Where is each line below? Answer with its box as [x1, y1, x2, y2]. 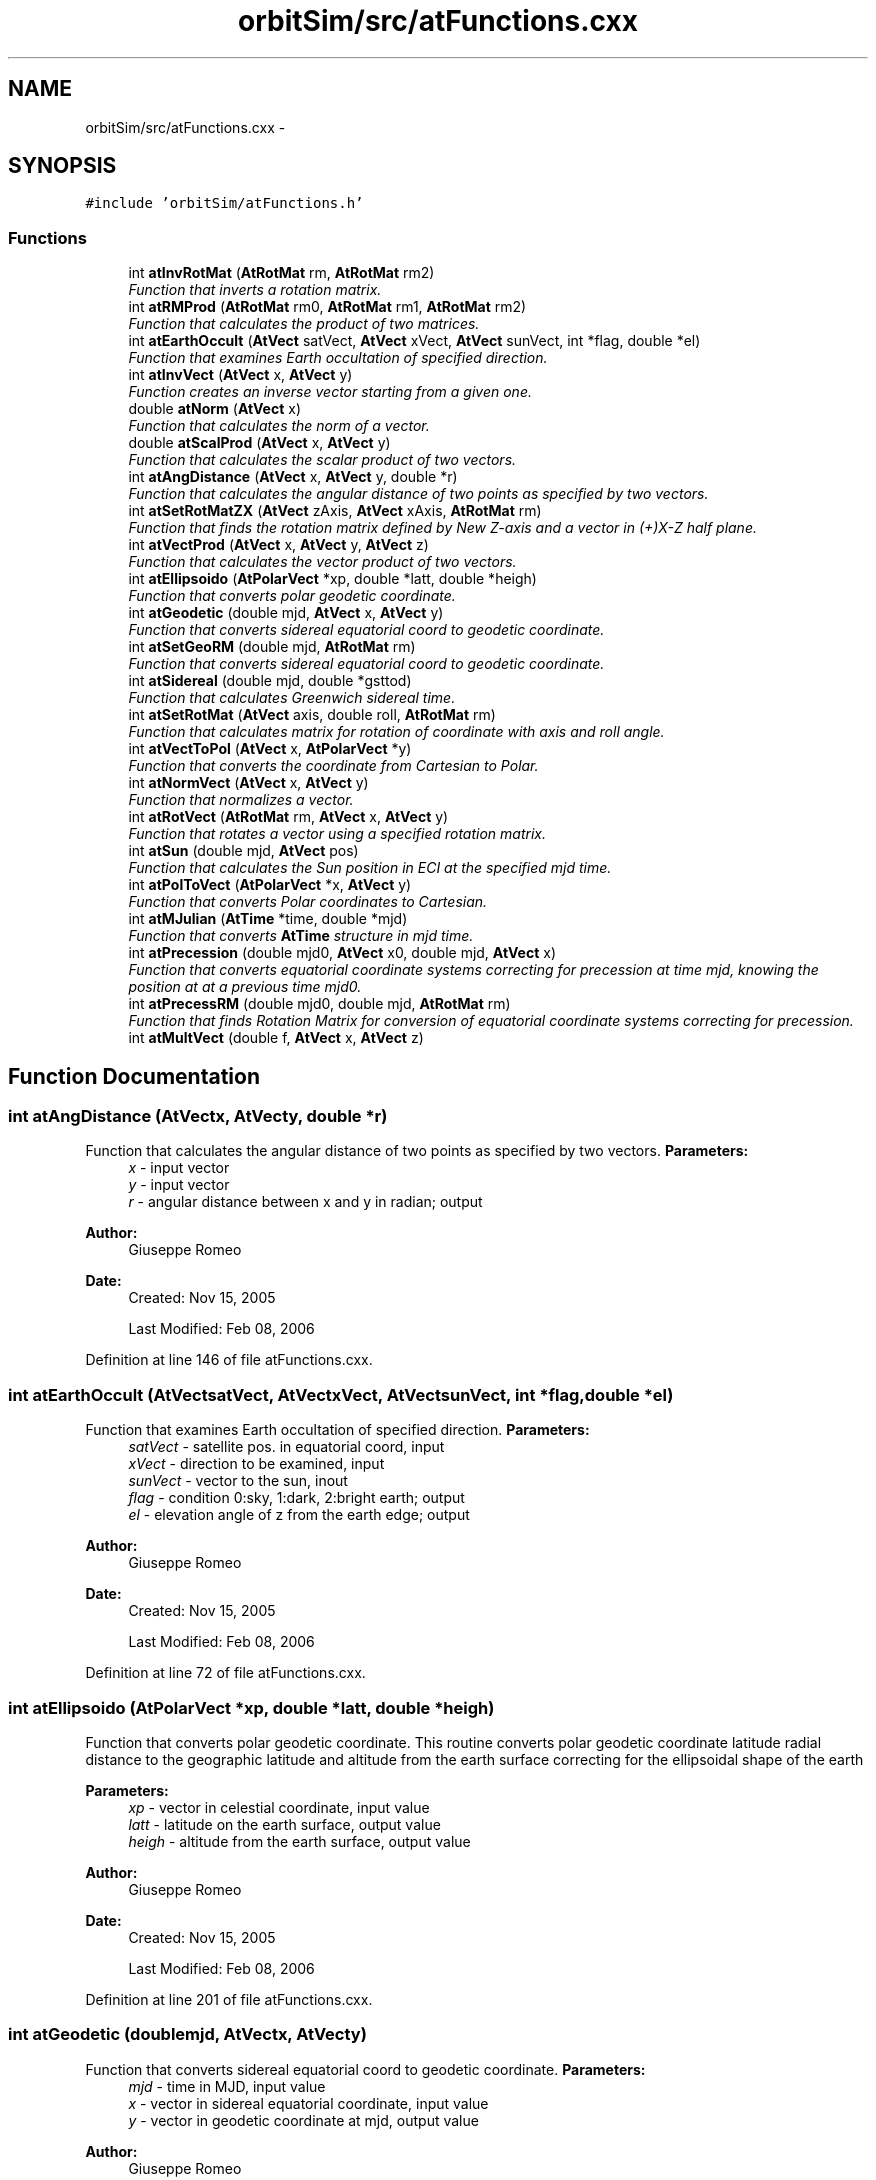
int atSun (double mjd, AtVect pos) [128, 842, 359, 860]
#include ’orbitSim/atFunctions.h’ [85, 195, 364, 212]
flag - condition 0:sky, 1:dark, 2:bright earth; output [128, 1489, 465, 1507]
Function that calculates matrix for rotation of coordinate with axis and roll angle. [128, 723, 665, 741]
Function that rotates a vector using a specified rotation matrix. [128, 825, 547, 843]
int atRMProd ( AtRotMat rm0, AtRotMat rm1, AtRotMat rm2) [128, 298, 527, 316]
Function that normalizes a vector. [128, 791, 354, 809]
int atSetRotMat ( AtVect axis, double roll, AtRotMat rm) [128, 706, 496, 724]
